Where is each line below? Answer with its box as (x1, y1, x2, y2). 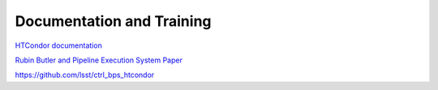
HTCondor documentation (15, 41, 103, 50)
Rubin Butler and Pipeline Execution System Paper (15, 55, 182, 65)
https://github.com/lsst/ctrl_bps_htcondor (15, 70, 155, 80)
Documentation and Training (15, 12, 212, 30)
